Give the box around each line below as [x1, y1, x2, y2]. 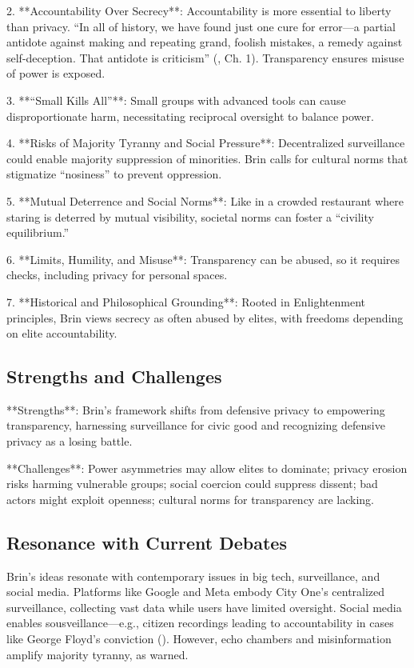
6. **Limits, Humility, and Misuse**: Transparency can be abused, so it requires [6, 250, 400, 267]
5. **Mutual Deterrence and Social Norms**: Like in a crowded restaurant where [6, 192, 404, 209]
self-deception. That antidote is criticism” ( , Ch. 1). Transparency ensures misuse [6, 49, 404, 66]
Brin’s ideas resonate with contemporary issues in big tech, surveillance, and [6, 567, 380, 584]
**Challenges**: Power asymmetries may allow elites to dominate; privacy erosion [6, 459, 408, 476]
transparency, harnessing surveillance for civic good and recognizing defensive [6, 417, 385, 434]
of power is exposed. [6, 65, 105, 82]
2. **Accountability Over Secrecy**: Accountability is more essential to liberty [6, 2, 392, 18]
